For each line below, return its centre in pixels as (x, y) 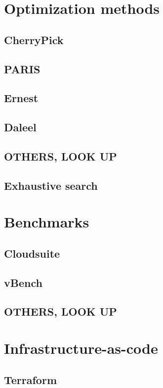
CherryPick (34, 39)
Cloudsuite (32, 253)
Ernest (21, 98)
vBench (23, 282)
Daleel (20, 127)
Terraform (31, 379)
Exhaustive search (51, 185)
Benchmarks (47, 222)
